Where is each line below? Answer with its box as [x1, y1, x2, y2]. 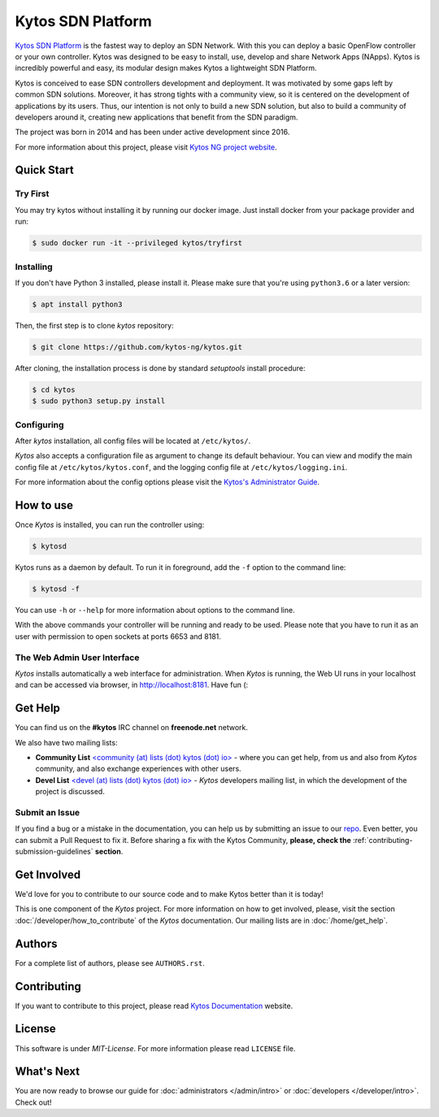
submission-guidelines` [15, 846, 93, 857]
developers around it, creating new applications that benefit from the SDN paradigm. [15, 112, 298, 122]
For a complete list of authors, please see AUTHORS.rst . [15, 958, 205, 967]
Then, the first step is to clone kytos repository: [15, 320, 174, 330]
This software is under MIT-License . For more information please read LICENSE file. [15, 1043, 296, 1053]
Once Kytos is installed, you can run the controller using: [15, 520, 205, 530]
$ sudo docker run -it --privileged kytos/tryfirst [32, 238, 243, 248]
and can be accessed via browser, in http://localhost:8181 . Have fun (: [15, 680, 249, 690]
